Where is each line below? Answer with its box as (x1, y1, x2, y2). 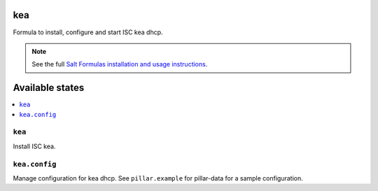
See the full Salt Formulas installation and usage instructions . (31, 60, 208, 69)
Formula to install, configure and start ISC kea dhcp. (13, 28, 164, 36)
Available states (13, 82, 85, 94)
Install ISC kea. (13, 142, 56, 150)
